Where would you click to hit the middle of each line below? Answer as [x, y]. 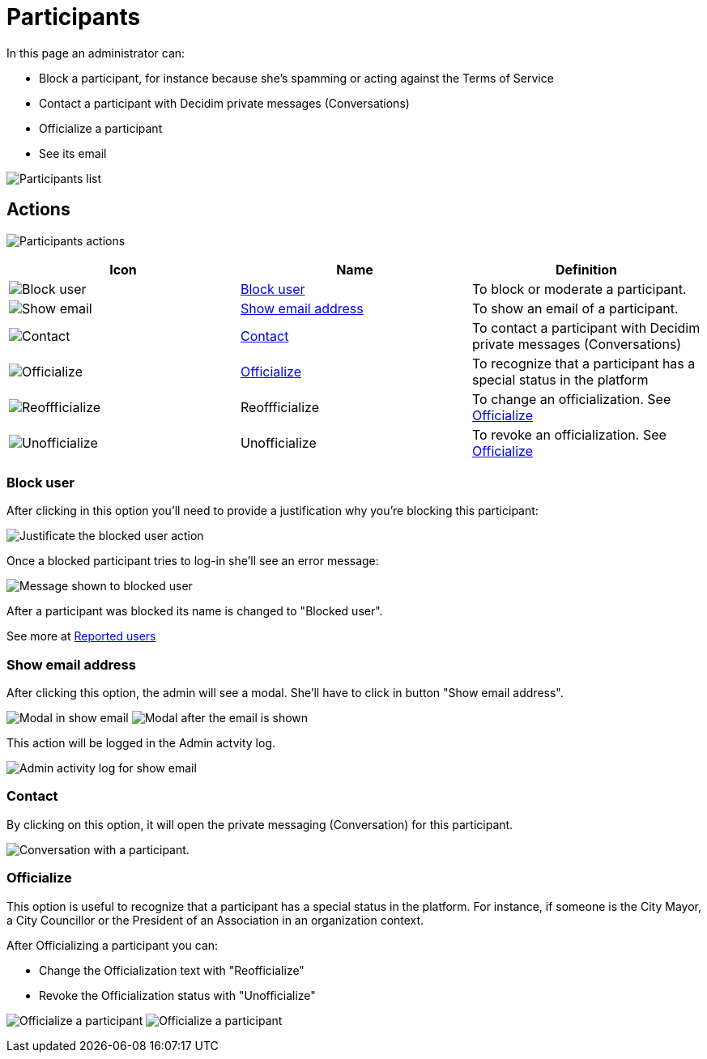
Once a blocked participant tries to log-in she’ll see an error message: [193, 561]
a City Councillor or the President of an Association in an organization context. [215, 920]
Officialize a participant [101, 128]
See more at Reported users [81, 636]
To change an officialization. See [571, 399]
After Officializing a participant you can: [113, 945]
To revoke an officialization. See [569, 434]
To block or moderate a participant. [579, 289]
